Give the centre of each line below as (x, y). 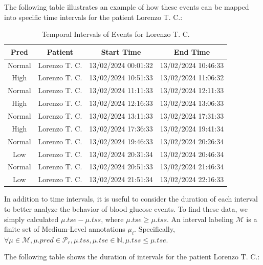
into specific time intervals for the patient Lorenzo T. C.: (93, 17)
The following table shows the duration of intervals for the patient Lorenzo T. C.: (132, 257)
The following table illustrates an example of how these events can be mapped (127, 7)
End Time (192, 51)
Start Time (121, 51)
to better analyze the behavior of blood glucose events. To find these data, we (126, 208)
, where (112, 219)
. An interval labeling (200, 219)
